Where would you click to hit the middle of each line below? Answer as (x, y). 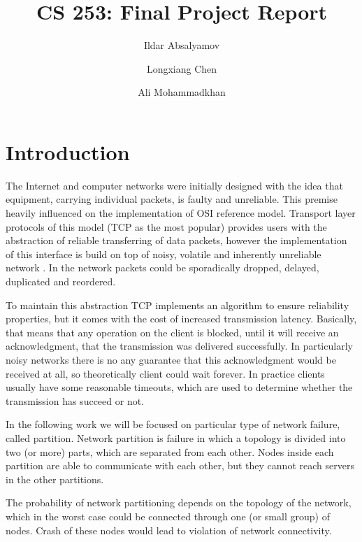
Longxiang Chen (182, 68)
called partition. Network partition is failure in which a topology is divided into (176, 437)
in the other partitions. (55, 479)
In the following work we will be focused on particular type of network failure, (173, 424)
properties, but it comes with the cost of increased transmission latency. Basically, (181, 319)
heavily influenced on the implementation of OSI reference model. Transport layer (181, 213)
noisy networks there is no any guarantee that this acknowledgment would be (171, 359)
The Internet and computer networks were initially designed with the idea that (174, 185)
